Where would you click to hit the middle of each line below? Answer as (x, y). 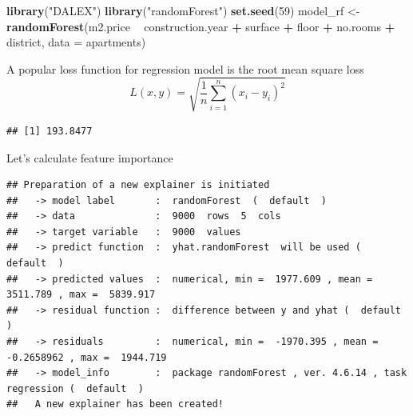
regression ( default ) (75, 388)
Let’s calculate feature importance (90, 157)
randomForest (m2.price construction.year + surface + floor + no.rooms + (201, 26)
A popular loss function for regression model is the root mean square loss (185, 68)
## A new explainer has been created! (115, 404)
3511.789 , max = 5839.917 (81, 295)
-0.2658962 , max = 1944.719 (87, 357)
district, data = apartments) (76, 42)
